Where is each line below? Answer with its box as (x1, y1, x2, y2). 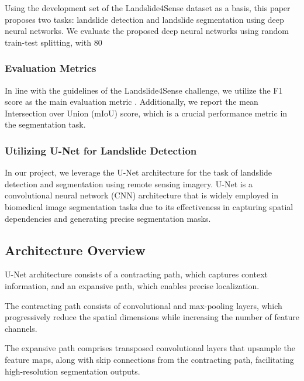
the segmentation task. (5, 118, 86, 131)
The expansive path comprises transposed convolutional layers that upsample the (5, 342, 295, 354)
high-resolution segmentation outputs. (5, 365, 140, 377)
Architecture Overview (5, 241, 146, 259)
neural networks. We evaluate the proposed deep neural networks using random (5, 25, 289, 37)
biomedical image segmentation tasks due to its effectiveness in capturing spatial (5, 200, 293, 212)
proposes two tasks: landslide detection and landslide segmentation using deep (5, 13, 284, 25)
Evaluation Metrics (5, 61, 96, 75)
